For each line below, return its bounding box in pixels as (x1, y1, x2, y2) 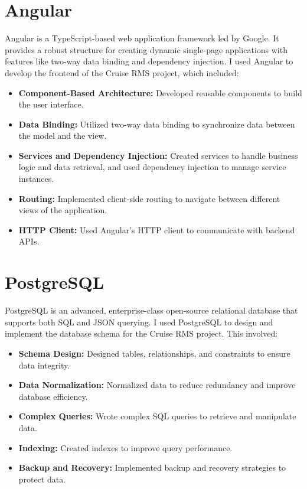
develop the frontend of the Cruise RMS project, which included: (5, 66, 239, 79)
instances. (18, 172, 54, 185)
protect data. (18, 472, 66, 485)
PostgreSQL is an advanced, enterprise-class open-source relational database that (5, 304, 298, 317)
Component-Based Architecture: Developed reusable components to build (18, 86, 302, 99)
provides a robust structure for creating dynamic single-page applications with (5, 43, 288, 56)
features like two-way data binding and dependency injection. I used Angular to (5, 55, 293, 67)
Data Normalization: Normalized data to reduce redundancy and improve (18, 379, 296, 391)
